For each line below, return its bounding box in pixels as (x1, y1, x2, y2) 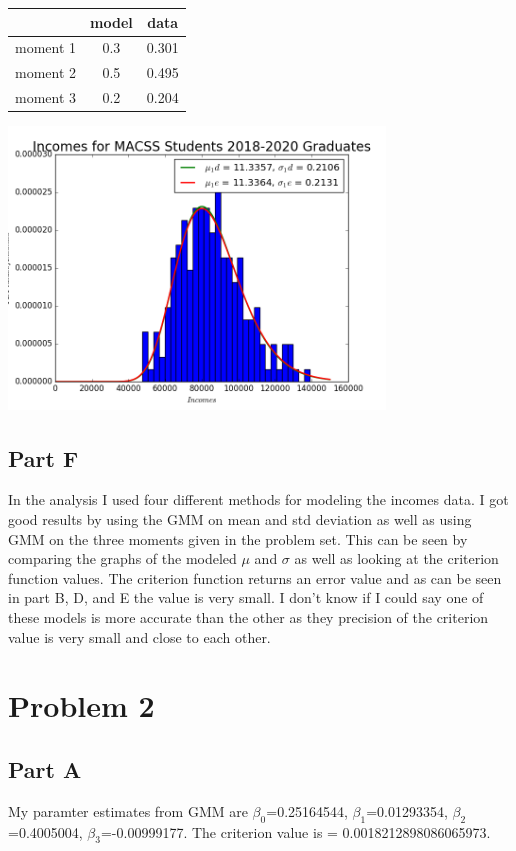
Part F (8, 442, 79, 473)
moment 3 (15, 87, 77, 108)
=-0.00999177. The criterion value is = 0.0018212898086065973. (100, 821, 491, 842)
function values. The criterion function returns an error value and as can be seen (8, 567, 502, 588)
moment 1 (15, 37, 77, 58)
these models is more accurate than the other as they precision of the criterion (8, 606, 489, 627)
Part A (8, 753, 82, 784)
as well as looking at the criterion (294, 548, 499, 569)
